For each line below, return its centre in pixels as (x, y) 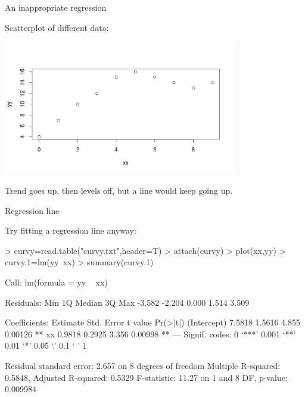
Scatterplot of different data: (57, 27)
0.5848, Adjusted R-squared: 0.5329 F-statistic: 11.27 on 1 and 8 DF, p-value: (146, 377)
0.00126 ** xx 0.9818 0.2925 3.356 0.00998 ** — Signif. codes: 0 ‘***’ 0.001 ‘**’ (150, 334)
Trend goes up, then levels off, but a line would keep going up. (119, 190)
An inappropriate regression (56, 7)
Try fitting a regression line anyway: (71, 230)
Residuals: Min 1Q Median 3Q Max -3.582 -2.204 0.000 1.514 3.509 (127, 302)
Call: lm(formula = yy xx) (56, 282)
